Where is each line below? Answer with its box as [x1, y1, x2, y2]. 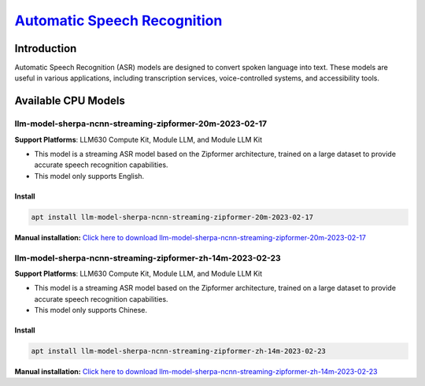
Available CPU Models [14, 95, 125, 108]
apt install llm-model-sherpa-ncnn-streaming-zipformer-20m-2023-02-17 [31, 213, 314, 221]
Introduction [14, 42, 77, 55]
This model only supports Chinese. [34, 306, 148, 315]
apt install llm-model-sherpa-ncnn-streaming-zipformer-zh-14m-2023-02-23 [31, 347, 327, 356]
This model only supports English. [34, 171, 145, 180]
